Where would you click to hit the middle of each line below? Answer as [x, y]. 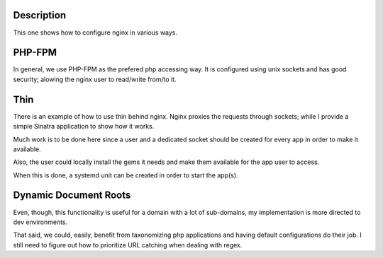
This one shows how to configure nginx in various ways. [95, 33]
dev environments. [40, 222]
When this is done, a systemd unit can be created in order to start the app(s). [126, 175]
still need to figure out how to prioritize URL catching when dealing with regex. [128, 245]
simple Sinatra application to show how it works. [84, 127]
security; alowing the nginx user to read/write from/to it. [95, 79]
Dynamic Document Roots [72, 195]
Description [40, 15]
